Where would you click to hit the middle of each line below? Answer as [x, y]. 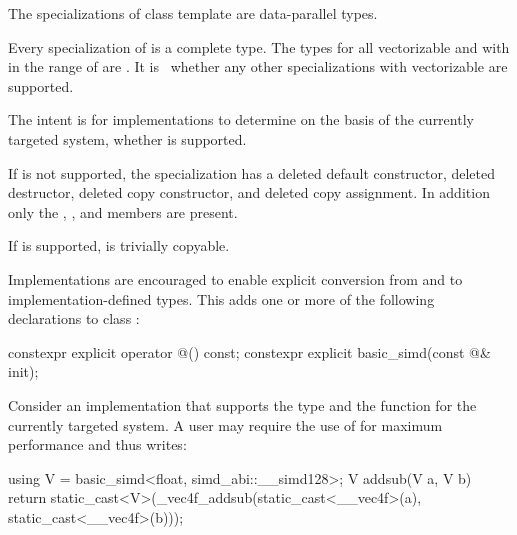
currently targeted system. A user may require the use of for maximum [225, 424]
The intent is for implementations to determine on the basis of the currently [241, 119]
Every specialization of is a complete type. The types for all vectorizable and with [259, 46]
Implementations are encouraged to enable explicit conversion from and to [235, 278]
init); [23, 371]
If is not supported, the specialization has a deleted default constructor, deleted [252, 172]
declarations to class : [74, 318]
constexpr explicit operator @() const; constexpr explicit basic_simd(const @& [249, 351]
